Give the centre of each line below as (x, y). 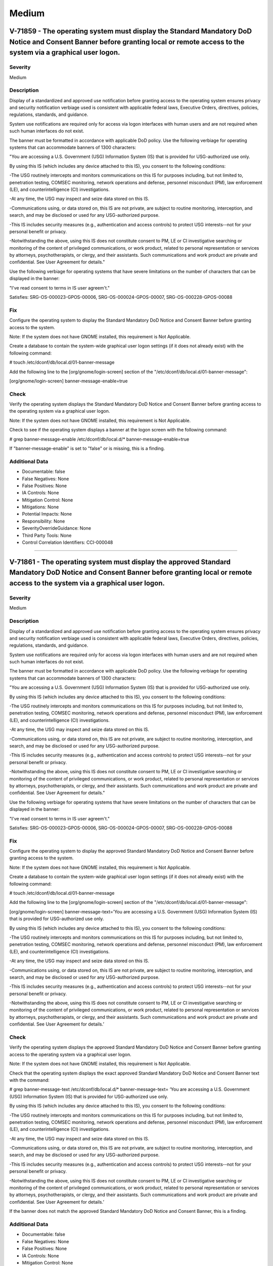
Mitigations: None (40, 507)
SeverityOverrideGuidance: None (56, 528)
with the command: (30, 1080)
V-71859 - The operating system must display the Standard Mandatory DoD (131, 31)
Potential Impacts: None (47, 514)
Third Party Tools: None (47, 535)
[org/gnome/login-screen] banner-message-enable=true (69, 381)
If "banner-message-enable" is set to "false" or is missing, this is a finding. (87, 448)
